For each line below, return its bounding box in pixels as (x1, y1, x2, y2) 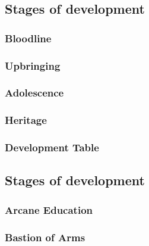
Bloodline (5, 30, 52, 45)
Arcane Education (5, 202, 93, 217)
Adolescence (5, 85, 64, 100)
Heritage (5, 113, 47, 127)
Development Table (5, 140, 99, 155)
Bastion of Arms (5, 229, 85, 244)
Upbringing (5, 58, 61, 73)
